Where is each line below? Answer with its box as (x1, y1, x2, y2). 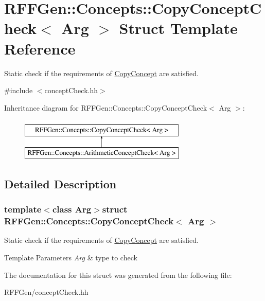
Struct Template (119, 17, 238, 39)
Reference (4, 38, 76, 59)
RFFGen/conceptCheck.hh (4, 287, 89, 297)
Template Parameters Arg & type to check (4, 252, 137, 262)
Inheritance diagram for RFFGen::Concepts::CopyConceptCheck (4, 102, 207, 113)
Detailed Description (4, 175, 117, 191)
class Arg (52, 203, 92, 216)
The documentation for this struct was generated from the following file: (4, 269, 232, 280)
